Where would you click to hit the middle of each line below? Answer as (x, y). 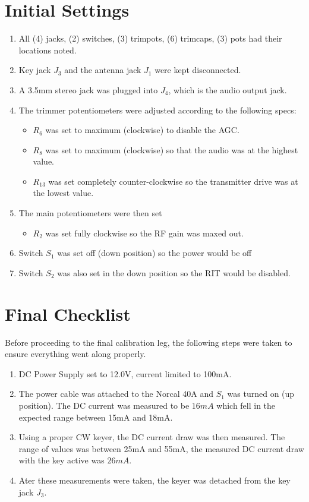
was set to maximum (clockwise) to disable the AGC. (142, 130)
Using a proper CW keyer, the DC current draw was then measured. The (152, 437)
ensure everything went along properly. (75, 354)
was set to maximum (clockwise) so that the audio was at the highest (172, 149)
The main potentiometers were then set (90, 213)
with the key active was (62, 460)
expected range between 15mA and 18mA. (96, 417)
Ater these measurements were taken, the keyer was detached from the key (154, 480)
